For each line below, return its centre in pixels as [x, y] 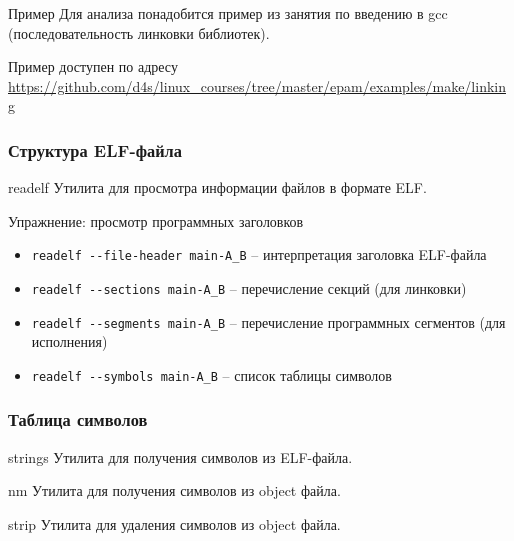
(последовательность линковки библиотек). [139, 32]
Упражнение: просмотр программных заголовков [156, 220]
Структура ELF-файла [95, 149]
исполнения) [69, 341]
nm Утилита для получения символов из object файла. [174, 490]
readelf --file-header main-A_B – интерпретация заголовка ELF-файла [259, 254]
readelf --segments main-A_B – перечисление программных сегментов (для [268, 321]
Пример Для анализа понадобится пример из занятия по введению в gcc [228, 12]
